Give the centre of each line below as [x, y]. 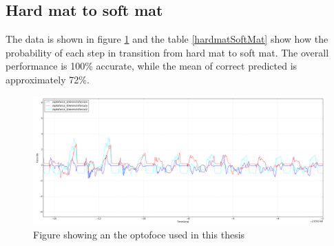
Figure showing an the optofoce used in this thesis [139, 234]
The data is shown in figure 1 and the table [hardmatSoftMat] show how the [167, 39]
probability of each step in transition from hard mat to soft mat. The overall [167, 52]
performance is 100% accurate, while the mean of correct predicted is [152, 66]
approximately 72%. [48, 79]
